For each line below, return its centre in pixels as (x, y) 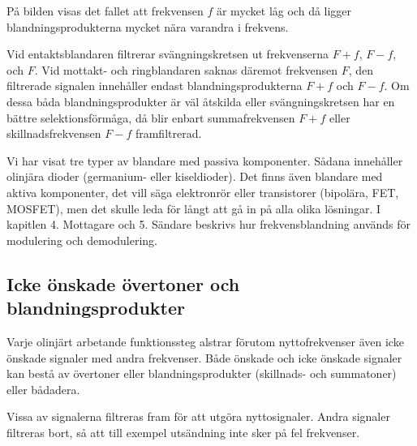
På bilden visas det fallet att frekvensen (105, 11)
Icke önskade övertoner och (123, 283)
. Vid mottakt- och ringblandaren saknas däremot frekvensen (186, 69)
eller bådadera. (43, 389)
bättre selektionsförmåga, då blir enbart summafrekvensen (151, 117)
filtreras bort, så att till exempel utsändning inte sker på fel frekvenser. (183, 432)
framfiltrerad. (168, 133)
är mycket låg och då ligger (284, 11)
